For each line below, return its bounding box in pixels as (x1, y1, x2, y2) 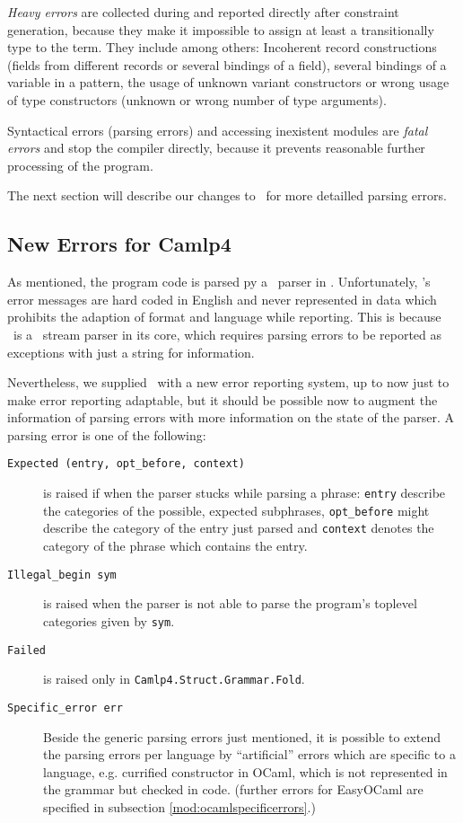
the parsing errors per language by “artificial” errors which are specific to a (43, 745, 456, 764)
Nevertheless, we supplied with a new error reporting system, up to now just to (7, 373, 450, 392)
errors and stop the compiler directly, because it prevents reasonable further (7, 138, 425, 157)
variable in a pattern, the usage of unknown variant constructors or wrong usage (7, 73, 450, 92)
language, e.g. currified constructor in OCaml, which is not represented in (43, 762, 448, 781)
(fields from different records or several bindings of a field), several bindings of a (7, 55, 447, 74)
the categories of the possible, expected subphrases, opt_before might (43, 500, 430, 519)
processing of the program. (7, 155, 153, 174)
